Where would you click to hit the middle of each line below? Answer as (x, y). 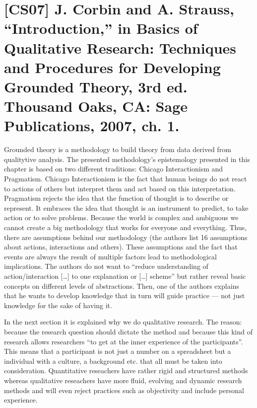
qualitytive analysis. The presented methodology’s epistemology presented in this (127, 159)
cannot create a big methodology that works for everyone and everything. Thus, (126, 227)
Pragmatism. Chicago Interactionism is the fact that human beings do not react (126, 179)
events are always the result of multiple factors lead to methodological (110, 256)
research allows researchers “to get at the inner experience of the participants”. (124, 341)
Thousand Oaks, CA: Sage (96, 106)
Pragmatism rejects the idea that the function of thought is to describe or (116, 198)
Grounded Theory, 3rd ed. (96, 86)
